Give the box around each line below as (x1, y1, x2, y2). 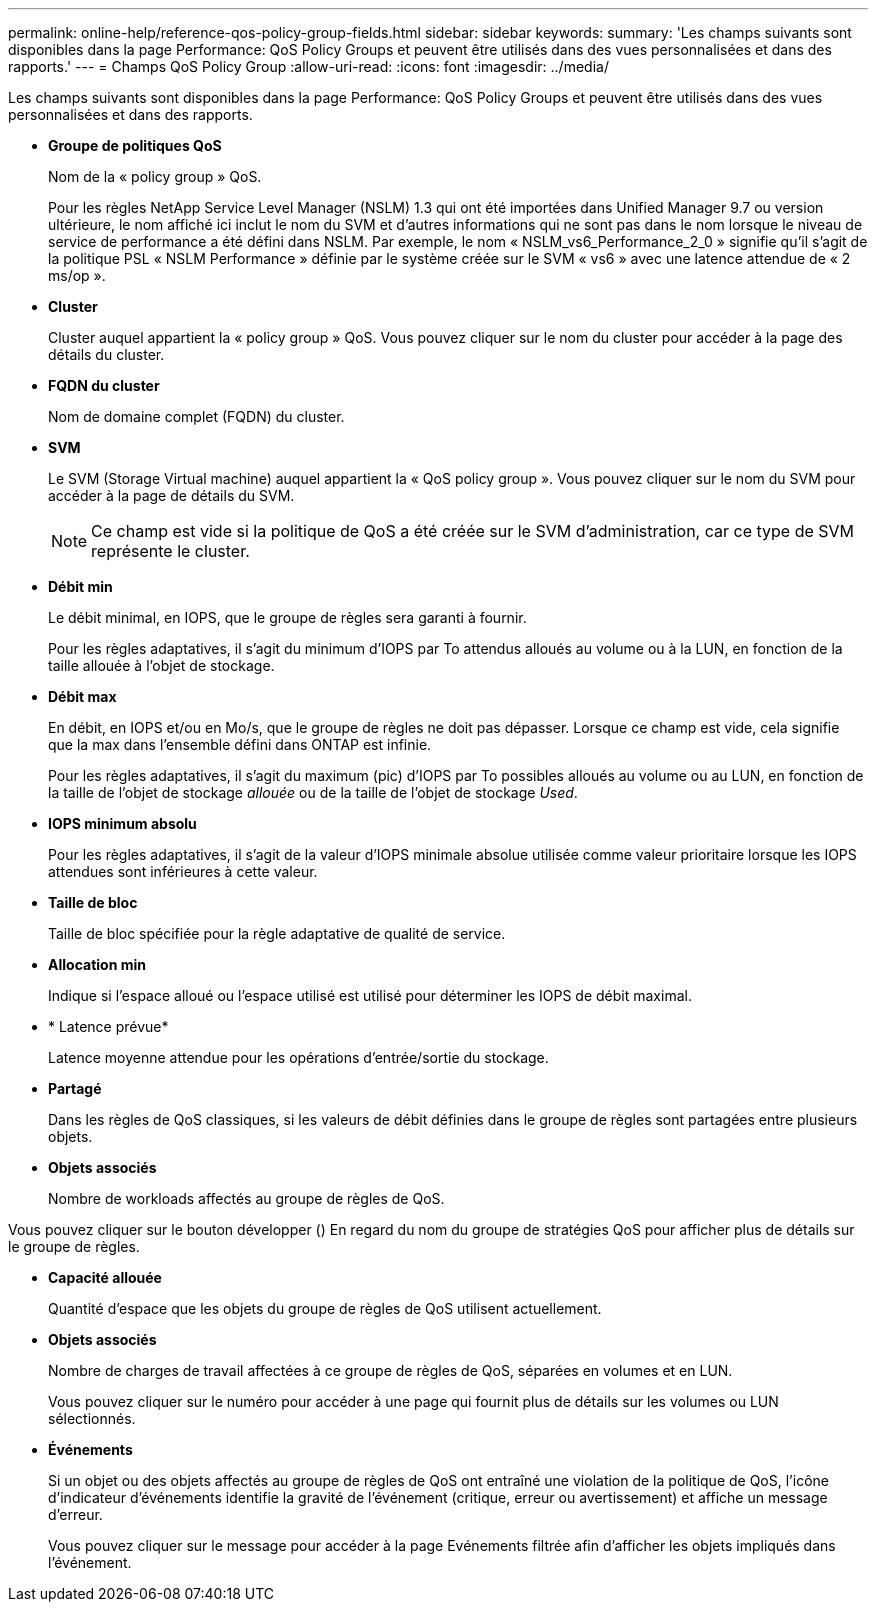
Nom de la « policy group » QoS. (48, 168, 262, 185)
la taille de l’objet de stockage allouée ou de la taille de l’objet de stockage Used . (48, 784, 578, 801)
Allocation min (48, 956, 146, 973)
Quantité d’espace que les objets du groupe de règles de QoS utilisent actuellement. (48, 1300, 602, 1317)
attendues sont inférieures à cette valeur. (48, 863, 318, 880)
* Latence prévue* (48, 1018, 169, 1035)
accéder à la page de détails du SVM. (48, 487, 295, 504)
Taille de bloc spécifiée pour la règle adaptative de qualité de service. (48, 925, 506, 942)
